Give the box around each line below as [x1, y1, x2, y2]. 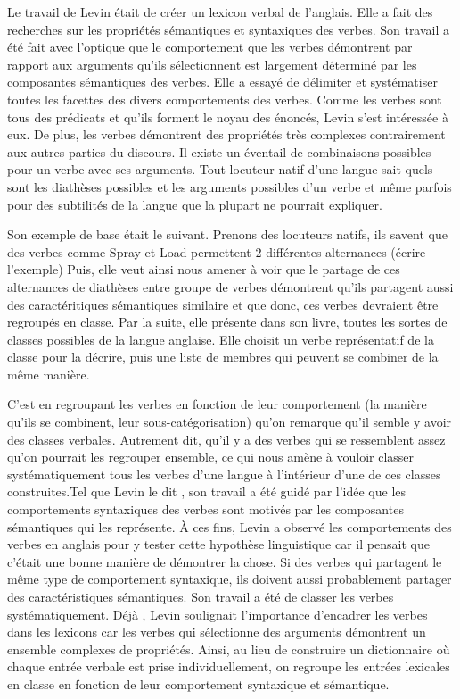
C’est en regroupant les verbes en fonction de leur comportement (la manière [7, 395, 427, 413]
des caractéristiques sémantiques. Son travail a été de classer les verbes [7, 587, 394, 605]
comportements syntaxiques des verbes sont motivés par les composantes [7, 500, 404, 519]
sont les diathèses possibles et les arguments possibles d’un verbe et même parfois [7, 177, 452, 196]
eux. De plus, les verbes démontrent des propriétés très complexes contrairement [7, 125, 446, 144]
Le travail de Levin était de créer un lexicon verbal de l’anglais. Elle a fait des [7, 3, 433, 21]
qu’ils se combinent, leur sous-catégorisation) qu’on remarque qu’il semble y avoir [7, 412, 452, 431]
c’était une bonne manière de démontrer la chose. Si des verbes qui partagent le [7, 552, 442, 570]
